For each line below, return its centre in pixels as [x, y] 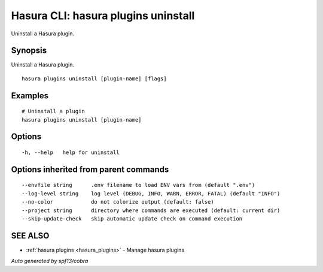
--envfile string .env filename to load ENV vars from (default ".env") [138, 185]
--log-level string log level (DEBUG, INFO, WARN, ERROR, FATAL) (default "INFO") [151, 194]
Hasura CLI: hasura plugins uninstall [103, 16]
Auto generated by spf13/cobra [50, 261]
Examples [30, 96]
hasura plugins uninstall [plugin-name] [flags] [94, 78]
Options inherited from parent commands [90, 169]
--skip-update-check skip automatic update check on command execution [132, 219]
